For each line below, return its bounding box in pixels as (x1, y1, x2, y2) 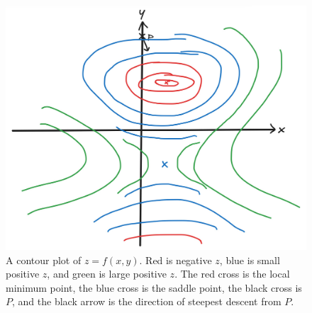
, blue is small (219, 252, 280, 267)
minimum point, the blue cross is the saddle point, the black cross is (6, 280, 302, 295)
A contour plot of (6, 252, 82, 267)
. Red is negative (139, 252, 212, 267)
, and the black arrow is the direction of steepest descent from (12, 294, 282, 309)
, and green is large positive (47, 266, 167, 281)
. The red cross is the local (174, 266, 290, 281)
